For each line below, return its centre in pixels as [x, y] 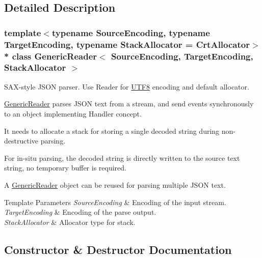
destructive [21, 141]
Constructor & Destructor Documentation [118, 249]
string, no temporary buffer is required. [65, 168]
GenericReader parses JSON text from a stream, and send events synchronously [129, 104]
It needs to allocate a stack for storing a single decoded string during [112, 131]
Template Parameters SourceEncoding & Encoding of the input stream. [115, 202]
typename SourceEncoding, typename [131, 32]
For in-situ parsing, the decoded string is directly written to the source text [122, 157]
